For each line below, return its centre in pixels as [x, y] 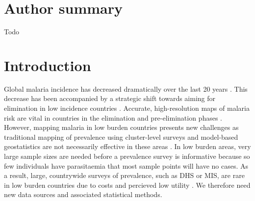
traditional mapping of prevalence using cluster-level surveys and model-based [121, 137]
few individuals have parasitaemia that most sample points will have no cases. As [126, 165]
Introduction [48, 65]
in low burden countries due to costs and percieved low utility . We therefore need [127, 185]
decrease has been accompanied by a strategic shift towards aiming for [110, 98]
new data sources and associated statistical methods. [83, 194]
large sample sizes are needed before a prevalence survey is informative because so [127, 156]
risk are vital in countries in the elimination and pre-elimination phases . [113, 117]
